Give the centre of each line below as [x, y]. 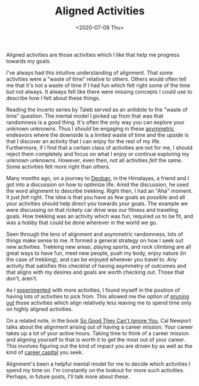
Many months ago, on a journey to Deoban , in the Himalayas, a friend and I [98, 178]
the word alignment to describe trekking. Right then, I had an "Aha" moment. [99, 191]
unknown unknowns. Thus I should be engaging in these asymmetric [90, 128]
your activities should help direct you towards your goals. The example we [97, 203]
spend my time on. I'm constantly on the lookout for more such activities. [95, 370]
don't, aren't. [22, 278]
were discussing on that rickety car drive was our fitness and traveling [92, 209]
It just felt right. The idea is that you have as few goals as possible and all [96, 197]
